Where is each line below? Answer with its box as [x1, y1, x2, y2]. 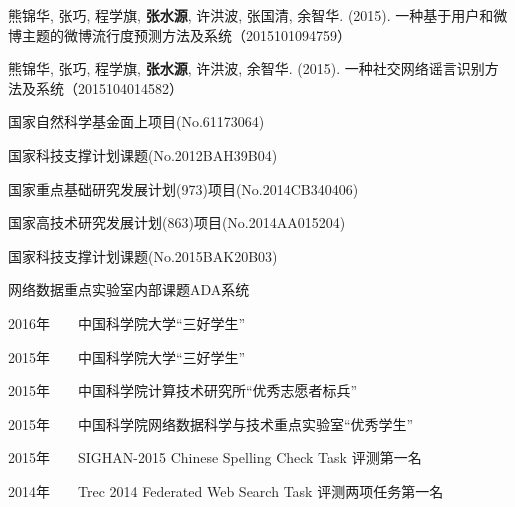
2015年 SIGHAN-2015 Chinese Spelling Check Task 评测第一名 [8, 447, 422, 468]
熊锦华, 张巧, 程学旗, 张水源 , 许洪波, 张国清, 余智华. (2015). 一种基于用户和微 [8, 5, 508, 25]
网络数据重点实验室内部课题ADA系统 [8, 279, 250, 300]
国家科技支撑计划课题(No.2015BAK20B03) [8, 245, 278, 266]
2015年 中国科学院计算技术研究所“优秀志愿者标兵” [8, 380, 358, 401]
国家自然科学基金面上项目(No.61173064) [8, 111, 265, 132]
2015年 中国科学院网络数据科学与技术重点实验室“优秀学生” [8, 413, 414, 434]
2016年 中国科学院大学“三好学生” [8, 312, 246, 333]
